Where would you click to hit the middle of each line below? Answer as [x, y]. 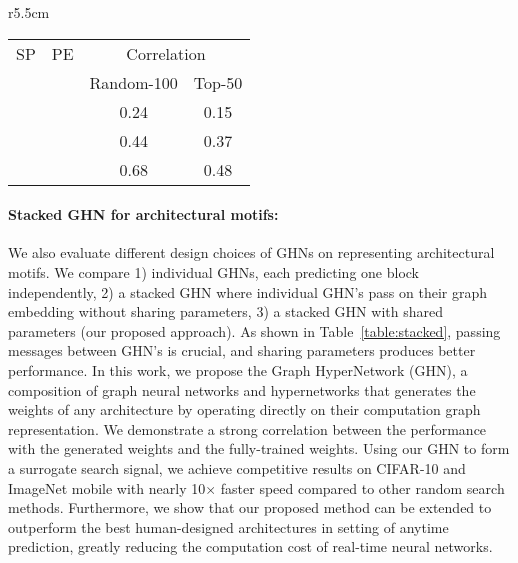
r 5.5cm [29, 12]
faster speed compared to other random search [362, 487]
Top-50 [218, 82]
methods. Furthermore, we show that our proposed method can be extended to [250, 507]
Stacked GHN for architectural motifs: [143, 214]
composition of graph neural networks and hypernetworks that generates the [242, 389]
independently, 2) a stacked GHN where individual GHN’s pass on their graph [247, 291]
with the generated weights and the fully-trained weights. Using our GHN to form [259, 448]
